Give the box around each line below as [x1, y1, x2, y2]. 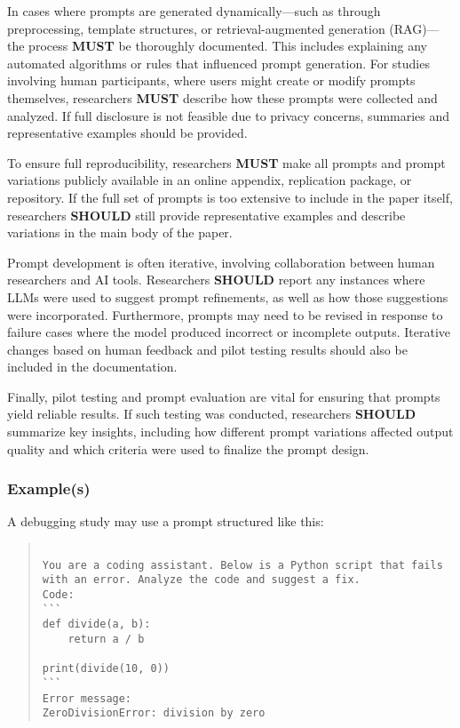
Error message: [42, 692, 132, 705]
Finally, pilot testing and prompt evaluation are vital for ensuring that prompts [7, 387, 440, 405]
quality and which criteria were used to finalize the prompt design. [7, 439, 369, 458]
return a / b [67, 633, 145, 645]
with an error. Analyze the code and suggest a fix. [42, 573, 361, 587]
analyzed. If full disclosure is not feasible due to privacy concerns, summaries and [7, 106, 450, 124]
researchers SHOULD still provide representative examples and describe [7, 205, 406, 224]
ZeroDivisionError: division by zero [42, 707, 266, 720]
